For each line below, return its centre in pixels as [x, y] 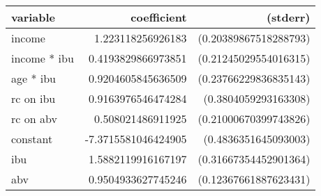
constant [32, 139]
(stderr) [288, 17]
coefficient [159, 17]
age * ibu [34, 78]
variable [33, 17]
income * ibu [43, 58]
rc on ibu [33, 98]
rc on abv [34, 119]
